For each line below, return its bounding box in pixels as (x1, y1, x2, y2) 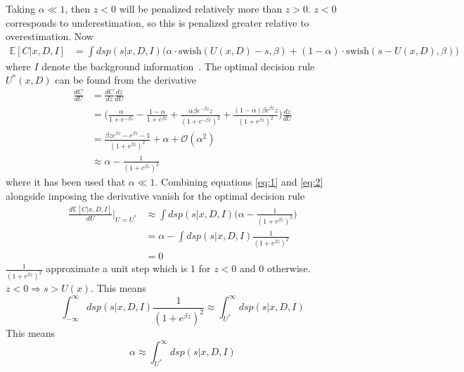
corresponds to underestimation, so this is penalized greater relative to (6, 15, 309, 30)
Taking (6, 1, 36, 15)
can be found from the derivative (55, 72, 196, 87)
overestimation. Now (6, 29, 94, 44)
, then (65, 1, 91, 15)
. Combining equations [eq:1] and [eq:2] (155, 174, 323, 189)
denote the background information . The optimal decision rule (41, 58, 315, 73)
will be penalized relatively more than (119, 1, 283, 15)
